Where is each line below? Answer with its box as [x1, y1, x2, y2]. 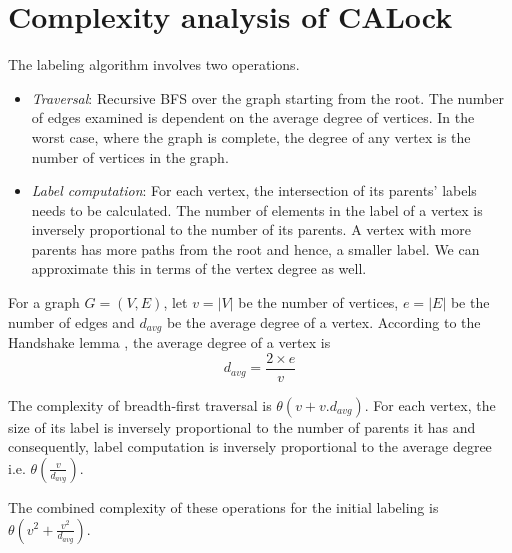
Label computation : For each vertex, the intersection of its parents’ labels [31, 180, 477, 201]
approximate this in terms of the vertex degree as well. [31, 258, 367, 279]
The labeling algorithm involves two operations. [8, 54, 300, 75]
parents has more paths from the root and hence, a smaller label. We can [31, 238, 480, 259]
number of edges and [8, 311, 135, 332]
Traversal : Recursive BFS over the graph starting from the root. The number [31, 87, 504, 108]
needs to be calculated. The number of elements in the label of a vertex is [31, 199, 483, 220]
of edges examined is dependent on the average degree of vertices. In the [31, 107, 475, 128]
